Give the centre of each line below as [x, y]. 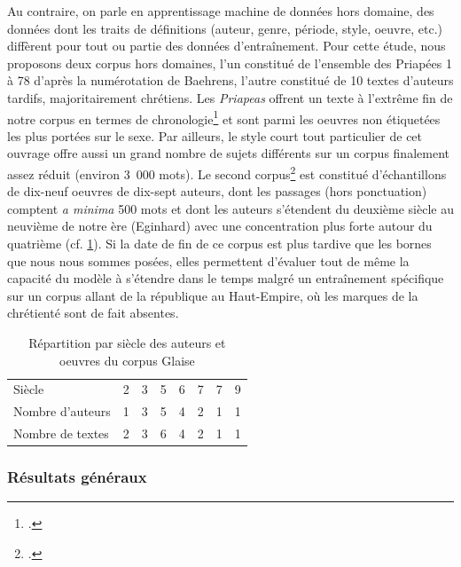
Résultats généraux [77, 477]
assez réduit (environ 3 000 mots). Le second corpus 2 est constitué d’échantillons [227, 173]
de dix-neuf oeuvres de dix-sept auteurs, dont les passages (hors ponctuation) [217, 191]
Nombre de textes [61, 433]
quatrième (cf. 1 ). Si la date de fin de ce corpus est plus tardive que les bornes [219, 244]
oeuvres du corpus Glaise [127, 360]
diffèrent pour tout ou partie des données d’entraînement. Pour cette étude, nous [227, 46]
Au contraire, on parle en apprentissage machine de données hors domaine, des [221, 11]
